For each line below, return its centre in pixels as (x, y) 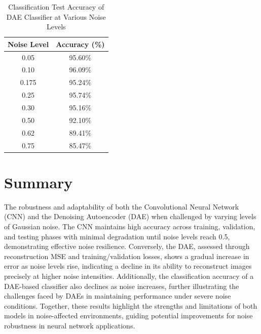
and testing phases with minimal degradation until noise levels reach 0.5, (117, 236)
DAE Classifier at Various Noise (56, 16)
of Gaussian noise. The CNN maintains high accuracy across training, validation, (130, 226)
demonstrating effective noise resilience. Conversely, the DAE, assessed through (127, 246)
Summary (39, 182)
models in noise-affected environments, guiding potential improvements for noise (128, 316)
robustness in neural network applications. (70, 325)
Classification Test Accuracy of (56, 7)
